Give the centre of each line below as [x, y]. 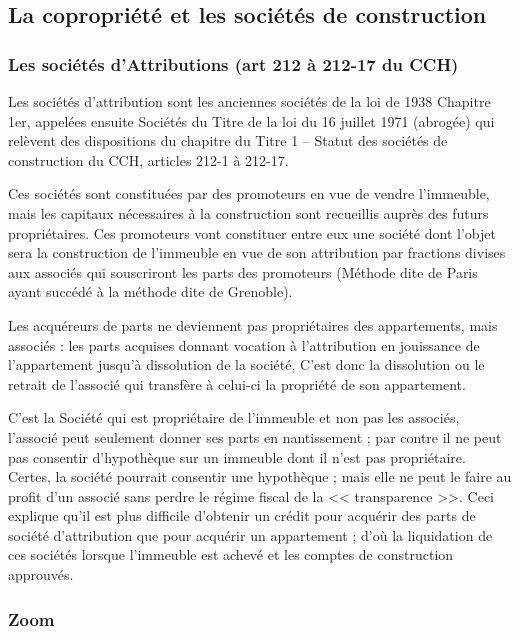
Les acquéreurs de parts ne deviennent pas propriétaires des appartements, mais [253, 324]
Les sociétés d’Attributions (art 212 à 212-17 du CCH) [233, 63]
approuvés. [41, 574]
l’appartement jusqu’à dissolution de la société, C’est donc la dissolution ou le [246, 364]
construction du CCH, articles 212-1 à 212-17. [148, 159]
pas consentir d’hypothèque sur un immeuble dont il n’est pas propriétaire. [237, 456]
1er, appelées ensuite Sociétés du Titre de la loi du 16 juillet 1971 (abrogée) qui [251, 120]
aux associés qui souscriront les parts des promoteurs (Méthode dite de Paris [243, 271]
